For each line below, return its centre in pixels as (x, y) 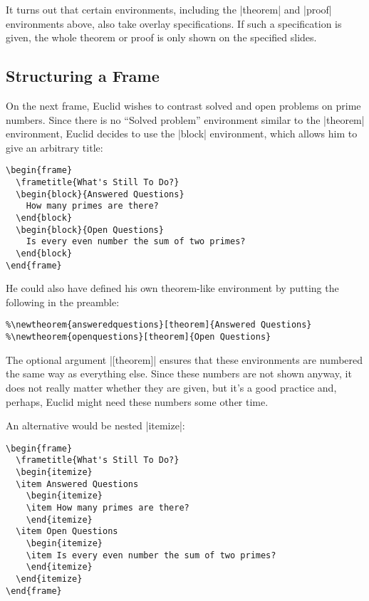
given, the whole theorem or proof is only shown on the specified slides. (161, 37)
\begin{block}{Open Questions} (90, 230)
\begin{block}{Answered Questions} (100, 194)
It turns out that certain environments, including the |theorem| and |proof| (169, 9)
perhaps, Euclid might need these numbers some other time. (137, 401)
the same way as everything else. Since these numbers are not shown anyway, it (179, 373)
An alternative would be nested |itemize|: (95, 425)
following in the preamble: (63, 302)
